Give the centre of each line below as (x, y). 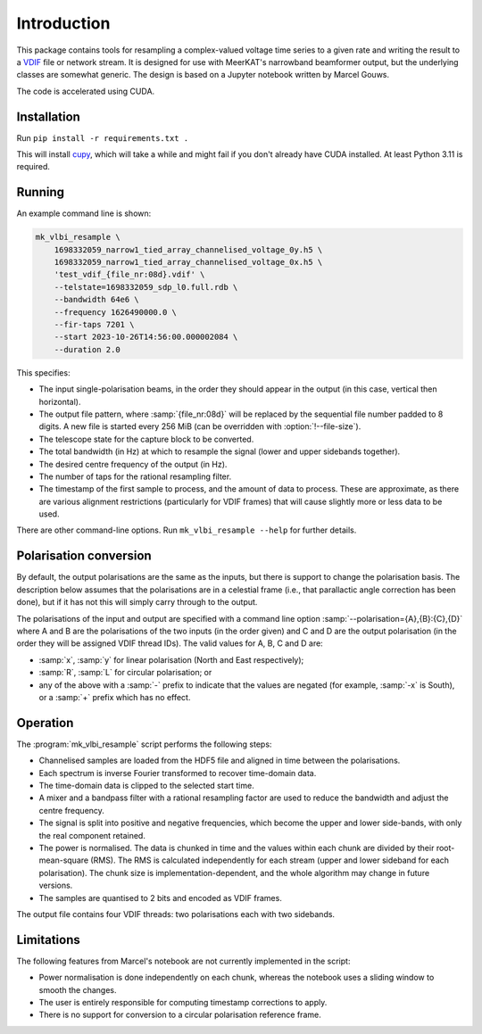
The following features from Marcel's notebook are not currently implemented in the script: (183, 961)
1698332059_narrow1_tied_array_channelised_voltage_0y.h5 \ (188, 249)
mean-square (64, 860)
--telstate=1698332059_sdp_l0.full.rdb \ (146, 287)
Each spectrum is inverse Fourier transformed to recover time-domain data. (178, 773)
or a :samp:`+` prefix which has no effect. (115, 697)
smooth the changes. (78, 989)
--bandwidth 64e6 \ (97, 300)
